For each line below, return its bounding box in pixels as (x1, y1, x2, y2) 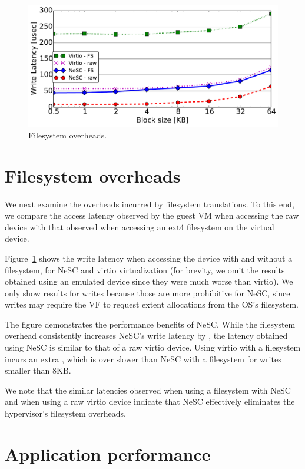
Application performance (5, 441, 211, 465)
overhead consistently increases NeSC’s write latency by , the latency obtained (5, 329, 288, 342)
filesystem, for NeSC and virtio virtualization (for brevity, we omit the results (5, 263, 285, 276)
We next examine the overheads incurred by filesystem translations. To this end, (5, 197, 294, 210)
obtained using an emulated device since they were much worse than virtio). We (5, 275, 293, 288)
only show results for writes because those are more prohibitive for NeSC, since (5, 286, 290, 299)
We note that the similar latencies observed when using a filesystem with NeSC (5, 384, 291, 396)
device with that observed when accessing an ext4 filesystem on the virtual (5, 220, 274, 233)
